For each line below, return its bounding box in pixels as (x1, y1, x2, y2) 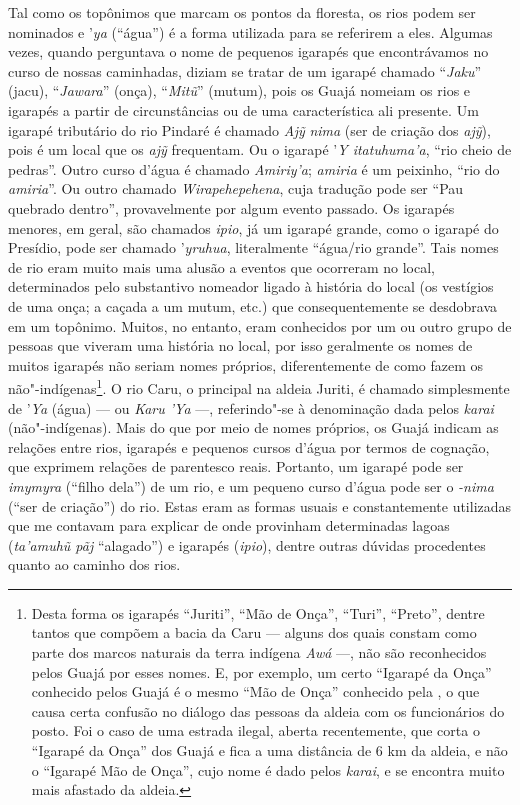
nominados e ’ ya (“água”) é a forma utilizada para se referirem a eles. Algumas (8, 21, 493, 42)
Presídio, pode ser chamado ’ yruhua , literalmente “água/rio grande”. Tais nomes (8, 237, 499, 258)
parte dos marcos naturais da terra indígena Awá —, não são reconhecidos (31, 642, 487, 663)
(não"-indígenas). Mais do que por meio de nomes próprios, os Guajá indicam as (8, 417, 499, 438)
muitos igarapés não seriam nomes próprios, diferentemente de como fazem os (8, 354, 484, 375)
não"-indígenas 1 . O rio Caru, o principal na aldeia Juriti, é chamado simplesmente (8, 375, 510, 398)
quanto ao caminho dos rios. (8, 554, 181, 575)
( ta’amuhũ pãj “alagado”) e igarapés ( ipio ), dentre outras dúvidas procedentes (8, 534, 486, 555)
